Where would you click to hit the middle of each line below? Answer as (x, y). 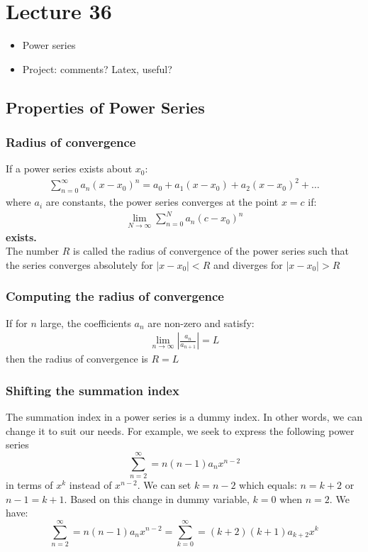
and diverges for (248, 264)
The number (33, 251)
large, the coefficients (85, 322)
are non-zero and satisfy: (201, 322)
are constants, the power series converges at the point (162, 202)
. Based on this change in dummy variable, (157, 498)
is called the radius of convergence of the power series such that (211, 251)
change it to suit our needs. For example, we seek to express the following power (180, 430)
